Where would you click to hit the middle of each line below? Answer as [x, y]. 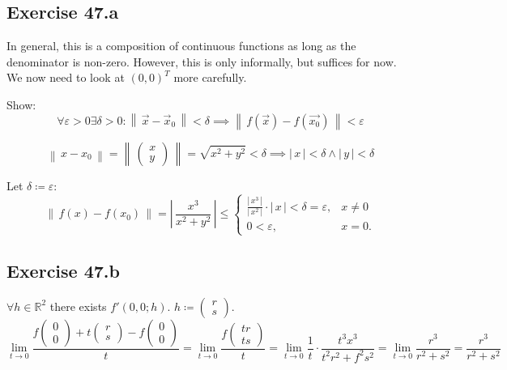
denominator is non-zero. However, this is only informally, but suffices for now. [202, 61]
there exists [78, 306]
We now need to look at [66, 77]
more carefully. [210, 77]
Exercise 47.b [63, 270]
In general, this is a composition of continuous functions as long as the [181, 46]
